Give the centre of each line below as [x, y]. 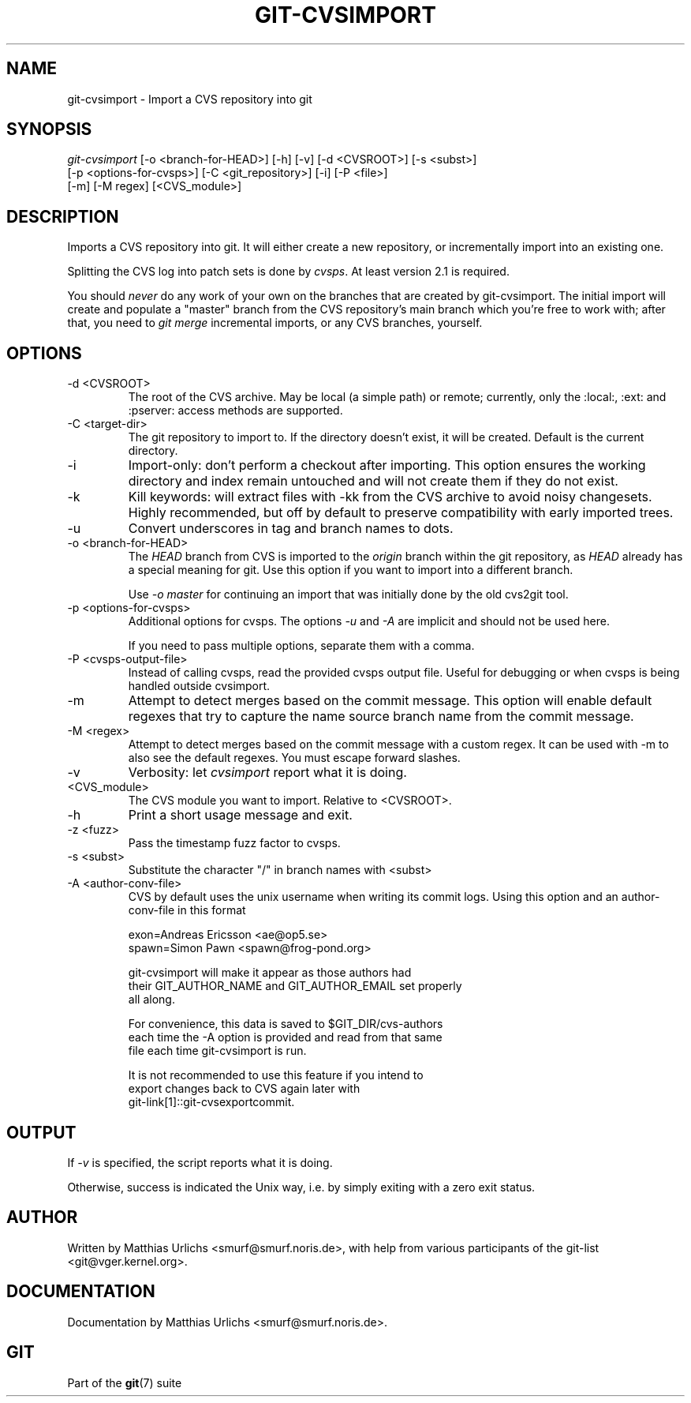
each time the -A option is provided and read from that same [285, 1037]
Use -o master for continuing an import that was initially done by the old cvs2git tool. [348, 595]
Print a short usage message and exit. [240, 815]
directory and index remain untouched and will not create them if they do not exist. [373, 481]
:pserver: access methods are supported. [235, 411]
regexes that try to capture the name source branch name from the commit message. [381, 717]
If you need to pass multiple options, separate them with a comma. [301, 646]
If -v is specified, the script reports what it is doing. [200, 1162]
